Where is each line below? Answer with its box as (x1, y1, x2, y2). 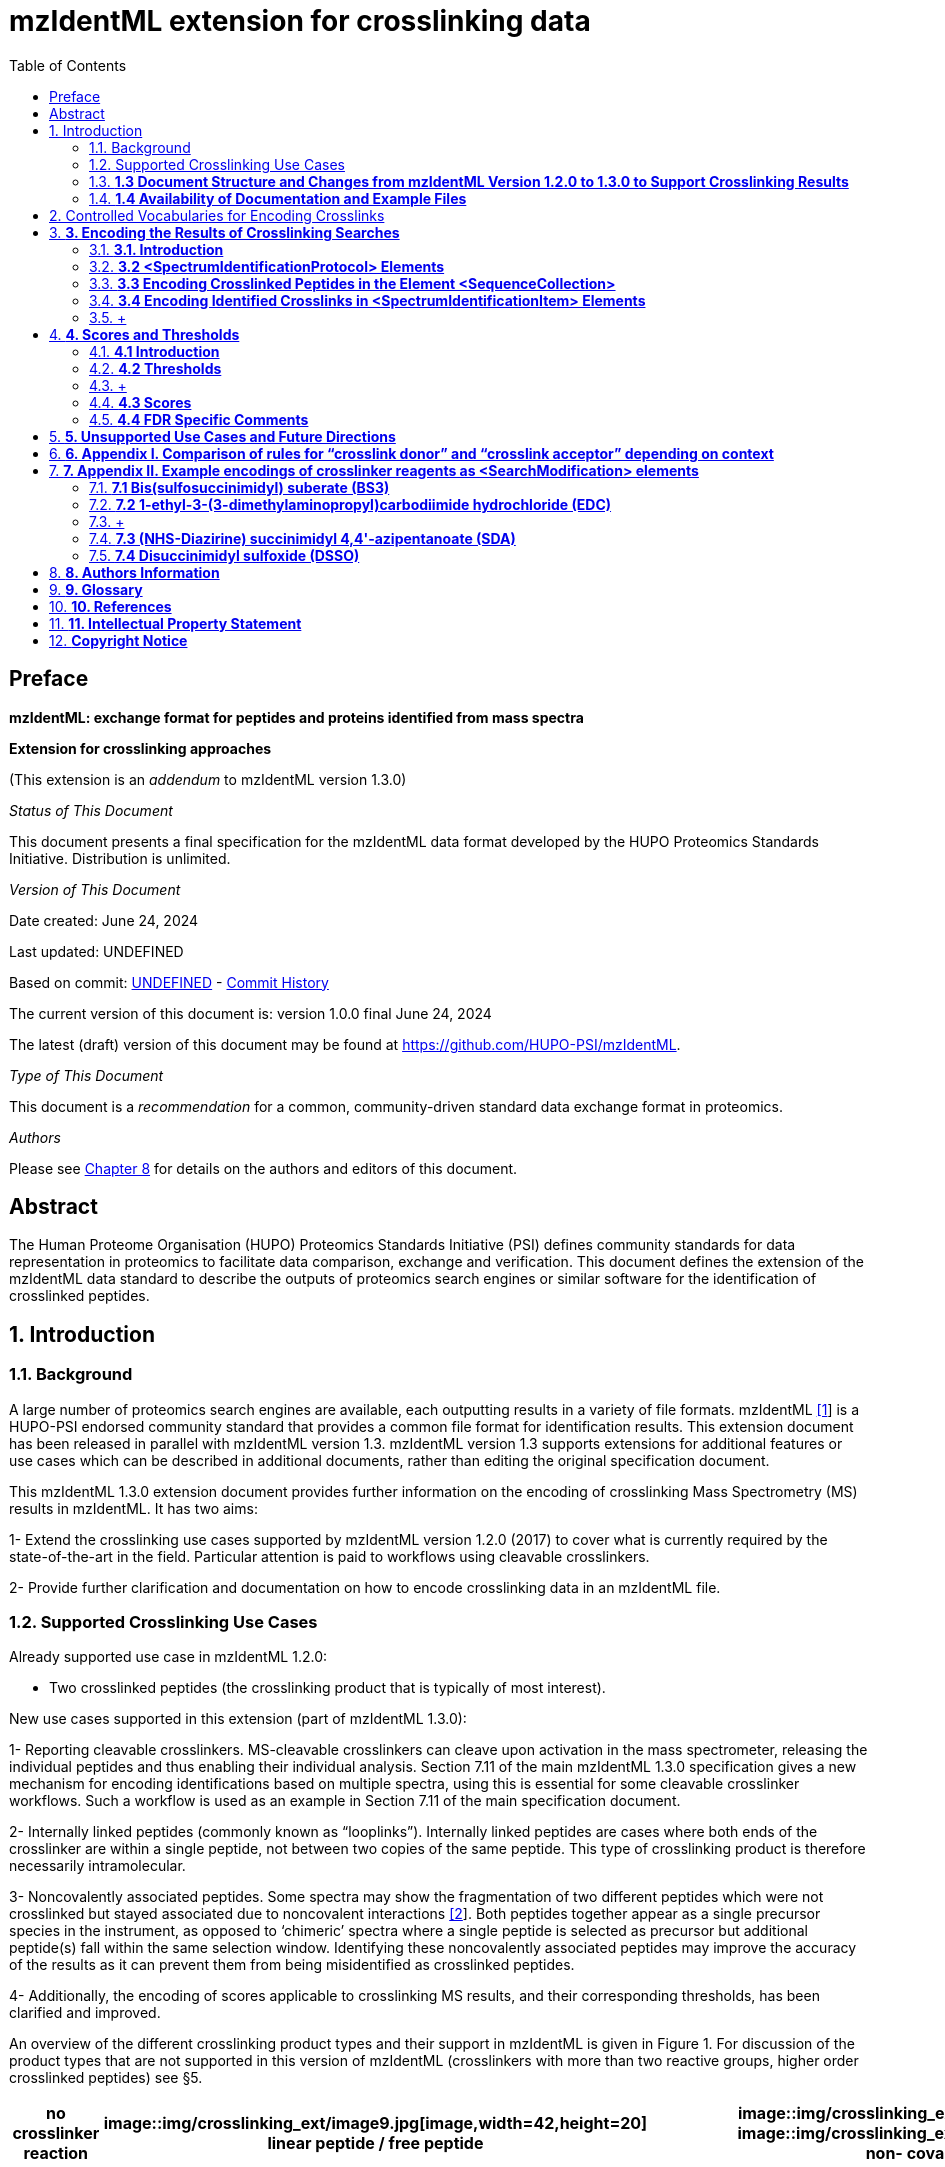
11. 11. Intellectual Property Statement (49, 614, 302, 632)
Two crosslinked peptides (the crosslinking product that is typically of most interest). (49, 1679, 606, 1697)
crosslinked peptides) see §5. (9, 2069, 203, 2087)
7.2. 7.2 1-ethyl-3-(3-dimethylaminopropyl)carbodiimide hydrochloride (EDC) (89, 495, 612, 513)
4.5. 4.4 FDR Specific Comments (89, 410, 309, 428)
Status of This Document (9, 801, 173, 819)
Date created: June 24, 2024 (9, 911, 199, 929)
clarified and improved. (9, 2004, 161, 2022)
